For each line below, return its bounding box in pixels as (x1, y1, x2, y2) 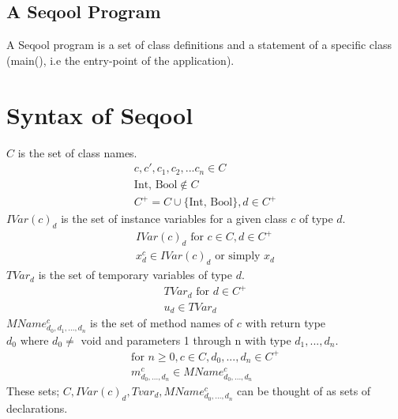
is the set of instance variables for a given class (61, 210, 287, 227)
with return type (245, 315, 326, 331)
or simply (215, 251, 261, 262)
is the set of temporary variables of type (38, 266, 232, 283)
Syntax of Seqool (6, 98, 193, 130)
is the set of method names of (90, 315, 234, 331)
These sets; (6, 382, 60, 398)
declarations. (6, 399, 68, 416)
